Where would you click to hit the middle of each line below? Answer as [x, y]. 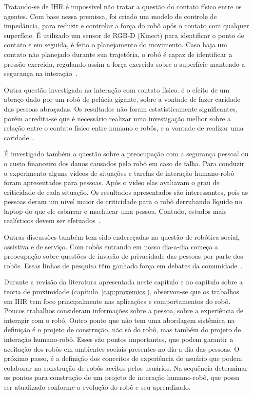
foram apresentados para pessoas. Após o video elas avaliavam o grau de [112, 182]
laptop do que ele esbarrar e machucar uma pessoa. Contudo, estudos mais [115, 211]
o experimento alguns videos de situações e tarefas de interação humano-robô [119, 173]
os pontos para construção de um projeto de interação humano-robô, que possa [122, 377]
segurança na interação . [41, 73]
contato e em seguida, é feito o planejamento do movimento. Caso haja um [116, 45]
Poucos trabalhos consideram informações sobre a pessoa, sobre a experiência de [124, 310]
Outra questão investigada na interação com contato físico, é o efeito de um [117, 89]
